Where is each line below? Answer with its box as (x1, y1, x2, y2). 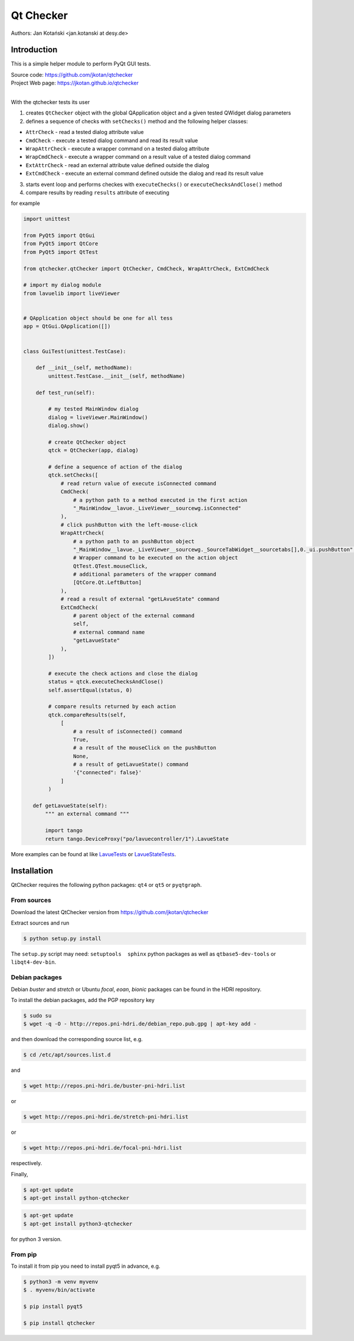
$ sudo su (23, 1012, 52, 1019)
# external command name (73, 629, 145, 635)
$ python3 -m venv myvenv (23, 1278, 99, 1285)
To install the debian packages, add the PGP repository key (11, 996, 155, 1003)
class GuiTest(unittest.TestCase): (23, 348, 126, 354)
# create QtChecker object (48, 439, 126, 445)
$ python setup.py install (23, 935, 101, 942)
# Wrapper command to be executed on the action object (73, 554, 238, 561)
